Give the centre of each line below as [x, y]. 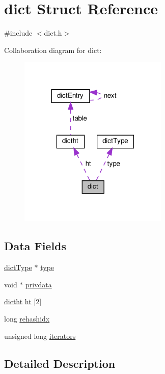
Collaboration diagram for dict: [53, 50]
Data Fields [35, 246]
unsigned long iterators [40, 336]
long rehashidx [27, 319]
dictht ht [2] [23, 301]
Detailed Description [60, 363]
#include [18, 33]
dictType [18, 267]
